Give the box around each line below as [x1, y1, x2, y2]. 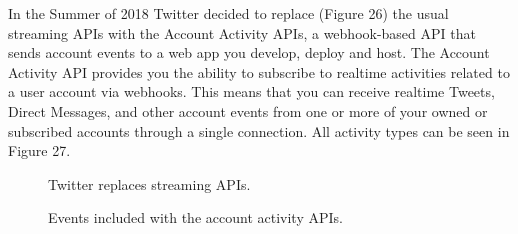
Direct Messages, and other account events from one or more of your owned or [8, 100, 488, 121]
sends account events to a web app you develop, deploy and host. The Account [8, 42, 490, 63]
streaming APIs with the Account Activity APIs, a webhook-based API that [8, 22, 476, 43]
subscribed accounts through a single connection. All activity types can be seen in [8, 120, 510, 141]
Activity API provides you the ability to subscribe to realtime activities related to [8, 61, 510, 82]
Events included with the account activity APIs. [48, 207, 343, 228]
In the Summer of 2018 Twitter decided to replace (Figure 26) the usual [8, 3, 449, 23]
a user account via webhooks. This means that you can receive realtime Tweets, [8, 81, 495, 102]
